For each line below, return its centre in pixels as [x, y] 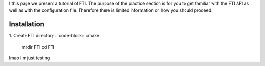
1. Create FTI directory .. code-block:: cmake [54, 36]
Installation [26, 24]
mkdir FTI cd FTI [38, 47]
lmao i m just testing [29, 58]
